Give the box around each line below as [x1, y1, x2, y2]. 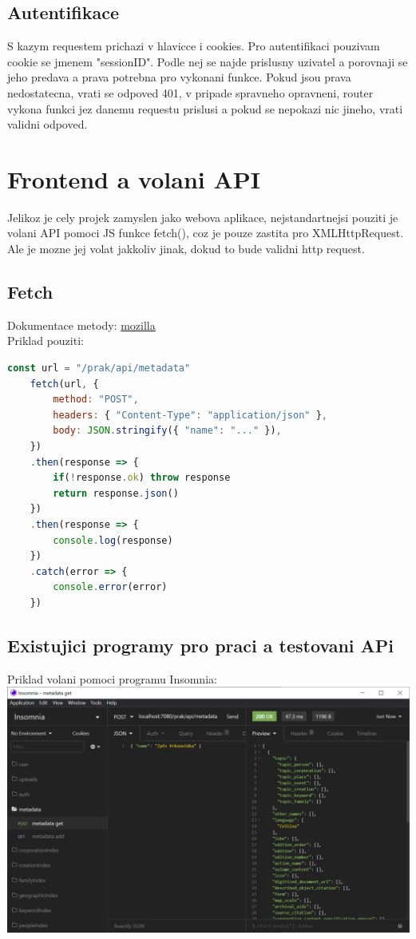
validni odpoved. [7, 116, 88, 133]
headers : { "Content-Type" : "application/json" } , [53, 409, 327, 421]
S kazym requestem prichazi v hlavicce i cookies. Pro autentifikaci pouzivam [7, 38, 380, 54]
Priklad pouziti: [7, 332, 84, 349]
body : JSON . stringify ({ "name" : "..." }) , [53, 425, 282, 437]
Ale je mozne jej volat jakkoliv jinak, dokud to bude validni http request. [7, 240, 365, 257]
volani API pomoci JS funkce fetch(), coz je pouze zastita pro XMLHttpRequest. [7, 224, 404, 241]
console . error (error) [53, 581, 168, 593]
